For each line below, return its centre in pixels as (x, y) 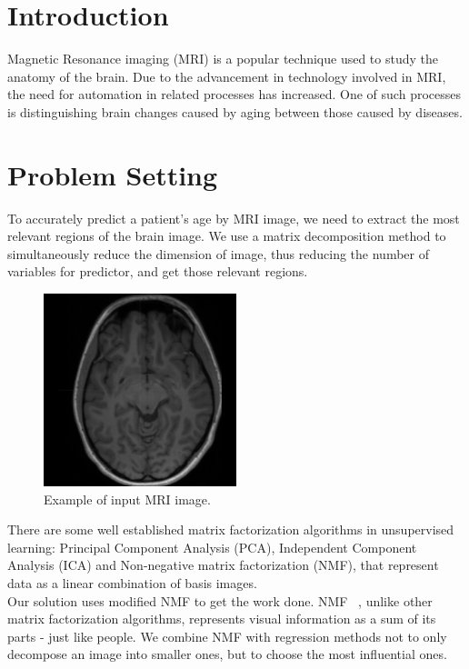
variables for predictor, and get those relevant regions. (158, 271)
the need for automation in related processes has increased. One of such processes (234, 94)
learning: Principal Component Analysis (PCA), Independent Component (212, 547)
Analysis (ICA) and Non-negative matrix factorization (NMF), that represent (223, 565)
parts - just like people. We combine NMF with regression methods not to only (227, 636)
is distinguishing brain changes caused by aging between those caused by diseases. (235, 111)
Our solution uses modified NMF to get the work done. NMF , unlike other (220, 600)
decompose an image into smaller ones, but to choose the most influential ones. (227, 654)
